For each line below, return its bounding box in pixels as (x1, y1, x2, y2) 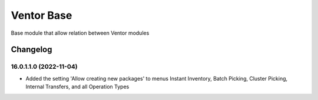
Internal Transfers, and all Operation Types (25, 83, 130, 91)
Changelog (11, 45, 52, 55)
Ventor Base (11, 9, 72, 22)
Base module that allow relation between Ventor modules (11, 29, 150, 36)
